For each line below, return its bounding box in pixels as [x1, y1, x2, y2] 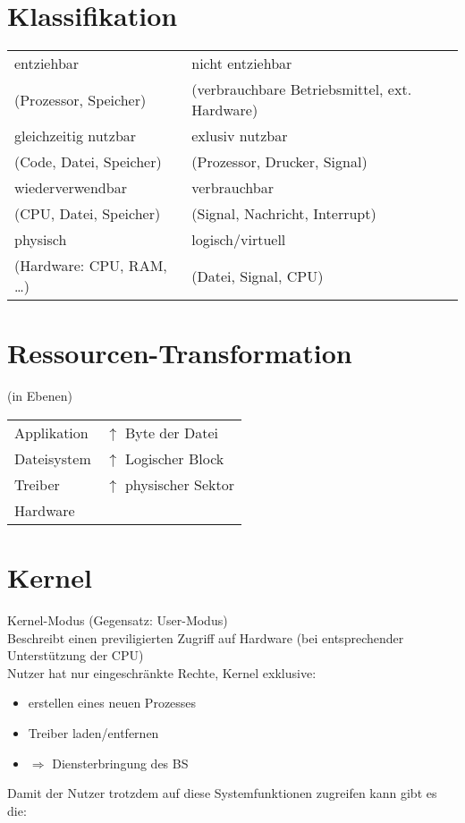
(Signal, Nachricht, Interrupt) [191, 203, 376, 225]
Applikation [14, 421, 89, 443]
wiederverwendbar [14, 177, 127, 199]
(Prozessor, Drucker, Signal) [191, 151, 368, 173]
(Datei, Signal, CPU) [191, 265, 324, 286]
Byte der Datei [124, 421, 218, 443]
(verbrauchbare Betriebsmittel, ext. [191, 79, 412, 100]
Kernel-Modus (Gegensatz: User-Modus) [7, 610, 228, 629]
